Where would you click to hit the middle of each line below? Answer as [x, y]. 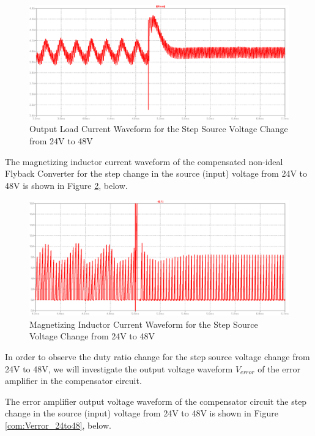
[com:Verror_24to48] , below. [58, 425]
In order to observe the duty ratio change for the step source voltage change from [157, 356]
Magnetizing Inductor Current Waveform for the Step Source [144, 324]
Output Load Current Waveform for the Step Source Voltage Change [159, 129]
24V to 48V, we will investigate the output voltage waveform [119, 368]
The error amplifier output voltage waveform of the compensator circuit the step [156, 401]
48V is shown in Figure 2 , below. [66, 185]
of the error [279, 368]
